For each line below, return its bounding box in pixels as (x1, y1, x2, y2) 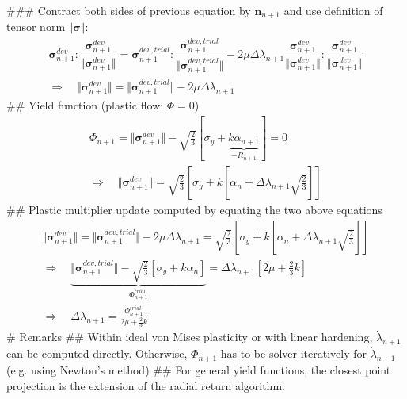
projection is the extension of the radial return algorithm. (6, 377, 285, 393)
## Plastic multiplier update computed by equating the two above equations (6, 201, 382, 218)
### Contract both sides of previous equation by (6, 2, 251, 18)
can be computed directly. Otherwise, (6, 345, 188, 362)
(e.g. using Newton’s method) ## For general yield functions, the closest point (6, 362, 391, 378)
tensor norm (6, 17, 66, 34)
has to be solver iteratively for (220, 345, 367, 362)
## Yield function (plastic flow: (6, 97, 164, 113)
